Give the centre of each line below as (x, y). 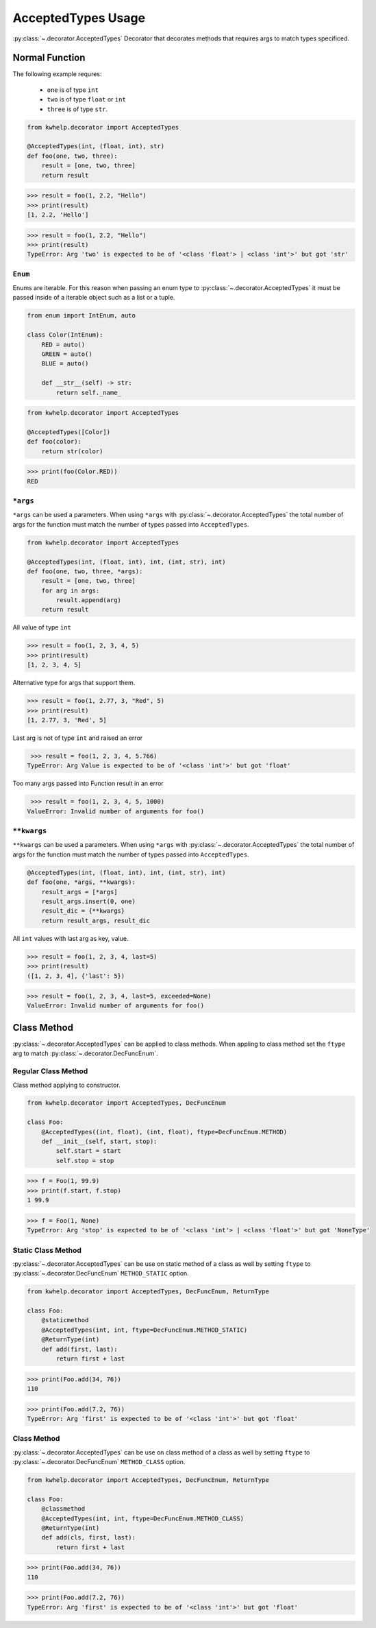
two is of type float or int (86, 99)
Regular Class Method (50, 1071)
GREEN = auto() (67, 354)
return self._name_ (88, 392)
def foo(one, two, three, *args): (85, 571)
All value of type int (42, 627)
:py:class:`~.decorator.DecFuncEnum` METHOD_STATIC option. (101, 1273)
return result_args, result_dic (96, 920)
